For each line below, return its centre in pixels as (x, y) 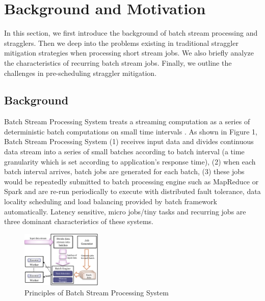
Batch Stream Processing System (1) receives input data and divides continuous (129, 141)
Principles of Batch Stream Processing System (97, 293)
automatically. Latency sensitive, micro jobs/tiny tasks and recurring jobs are (125, 211)
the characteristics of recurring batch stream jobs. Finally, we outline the (118, 62)
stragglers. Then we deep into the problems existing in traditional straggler (121, 43)
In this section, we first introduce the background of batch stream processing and (131, 33)
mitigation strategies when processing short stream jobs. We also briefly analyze (129, 53)
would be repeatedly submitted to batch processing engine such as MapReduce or (131, 181)
